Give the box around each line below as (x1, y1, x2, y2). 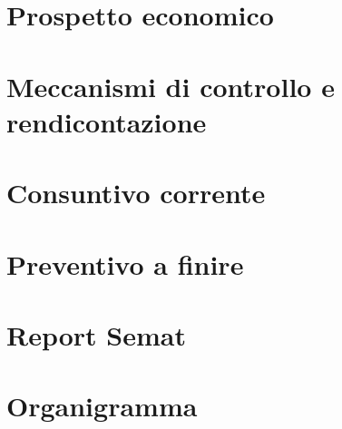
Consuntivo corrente (6, 174, 266, 211)
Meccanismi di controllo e (6, 67, 335, 104)
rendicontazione (6, 102, 207, 140)
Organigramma (6, 387, 198, 424)
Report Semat (6, 316, 186, 353)
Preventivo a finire (6, 245, 244, 282)
